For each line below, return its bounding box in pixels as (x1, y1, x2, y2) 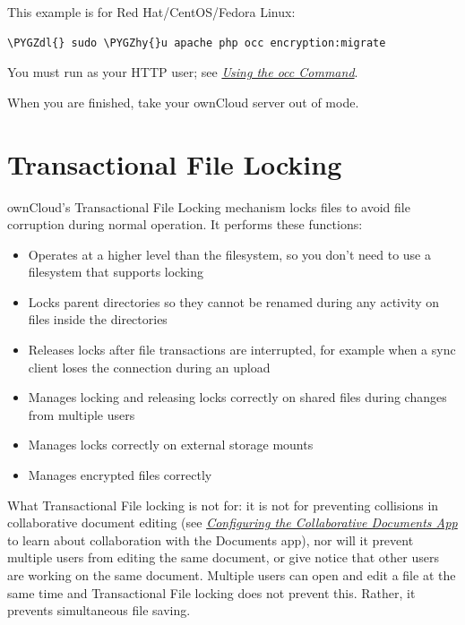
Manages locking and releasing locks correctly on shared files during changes (28, 388, 447, 407)
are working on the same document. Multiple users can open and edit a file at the (7, 566, 456, 584)
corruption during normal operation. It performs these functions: (7, 215, 363, 234)
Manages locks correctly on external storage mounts (28, 435, 314, 454)
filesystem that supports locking (28, 262, 203, 281)
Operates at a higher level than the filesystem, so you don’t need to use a (28, 244, 431, 263)
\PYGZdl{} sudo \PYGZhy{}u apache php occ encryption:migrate (7, 36, 386, 49)
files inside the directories (28, 310, 168, 329)
